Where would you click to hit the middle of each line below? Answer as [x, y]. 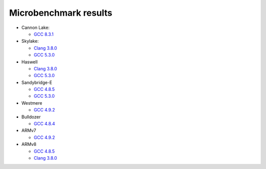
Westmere [32, 103]
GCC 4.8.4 [44, 124]
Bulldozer [31, 117]
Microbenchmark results [61, 13]
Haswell [30, 62]
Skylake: [30, 41]
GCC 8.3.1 [44, 34]
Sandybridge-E [37, 82]
